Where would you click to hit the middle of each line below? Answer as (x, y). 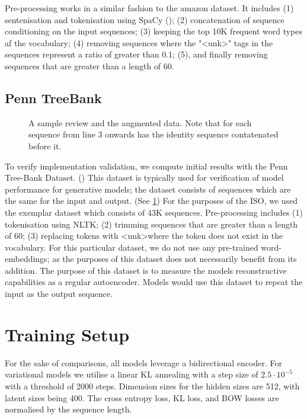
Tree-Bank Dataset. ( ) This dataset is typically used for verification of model (144, 177)
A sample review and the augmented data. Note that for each (140, 122)
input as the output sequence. (59, 294)
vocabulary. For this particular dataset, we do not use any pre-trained (132, 247)
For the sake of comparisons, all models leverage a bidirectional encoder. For (143, 362)
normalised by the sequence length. (68, 409)
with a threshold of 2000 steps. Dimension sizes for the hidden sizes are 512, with (152, 386)
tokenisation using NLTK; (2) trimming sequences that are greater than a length (151, 224)
